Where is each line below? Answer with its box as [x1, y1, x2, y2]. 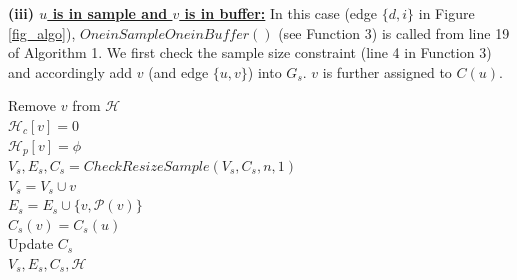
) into [247, 61, 282, 82]
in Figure [418, 3, 475, 23]
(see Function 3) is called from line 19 [278, 22, 510, 43]
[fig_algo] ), [8, 22, 76, 43]
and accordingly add [8, 61, 133, 82]
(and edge [148, 61, 209, 82]
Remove [8, 95, 57, 116]
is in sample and [52, 3, 168, 23]
